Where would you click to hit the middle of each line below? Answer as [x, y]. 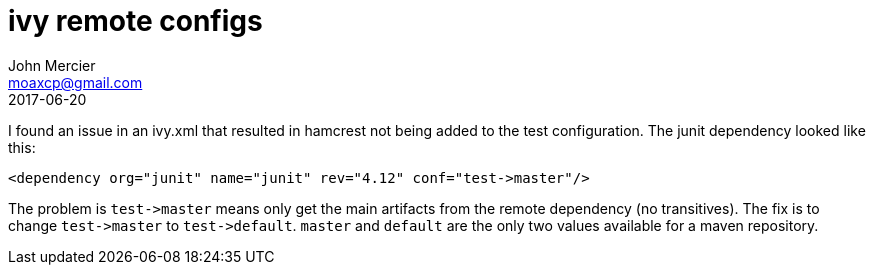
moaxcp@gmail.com [75, 82]
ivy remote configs [135, 21]
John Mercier [52, 65]
